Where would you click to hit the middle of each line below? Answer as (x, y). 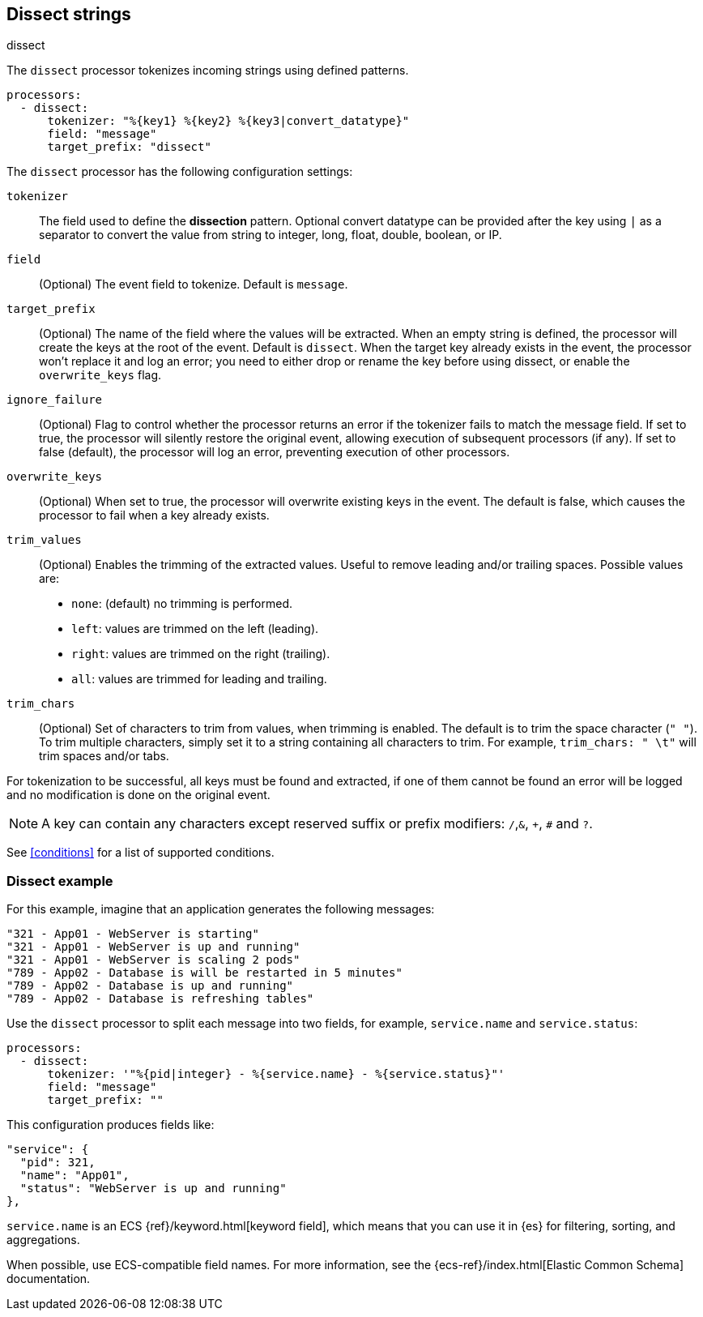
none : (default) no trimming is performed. (182, 604)
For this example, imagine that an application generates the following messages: (221, 909)
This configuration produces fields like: (111, 1125)
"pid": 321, (58, 1163)
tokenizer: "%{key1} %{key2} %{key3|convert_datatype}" (228, 121)
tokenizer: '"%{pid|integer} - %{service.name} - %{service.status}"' (276, 1074)
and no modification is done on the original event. (138, 795)
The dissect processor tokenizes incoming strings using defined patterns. (208, 71)
